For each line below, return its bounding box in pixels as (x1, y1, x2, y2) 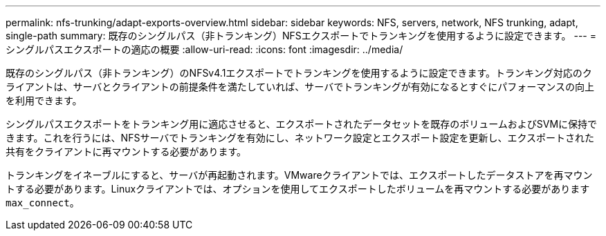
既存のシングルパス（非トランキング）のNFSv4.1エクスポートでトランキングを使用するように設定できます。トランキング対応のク (6, 67, 592, 79)
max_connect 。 (6, 197, 80, 208)
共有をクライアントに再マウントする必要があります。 (6, 146, 247, 157)
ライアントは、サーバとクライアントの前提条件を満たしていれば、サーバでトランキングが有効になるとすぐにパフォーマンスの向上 (6, 81, 595, 92)
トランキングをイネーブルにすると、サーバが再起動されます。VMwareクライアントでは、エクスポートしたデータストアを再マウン (6, 169, 593, 181)
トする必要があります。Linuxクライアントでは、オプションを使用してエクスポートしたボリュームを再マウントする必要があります (6, 183, 590, 195)
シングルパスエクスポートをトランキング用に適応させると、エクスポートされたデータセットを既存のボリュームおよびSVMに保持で (6, 118, 598, 130)
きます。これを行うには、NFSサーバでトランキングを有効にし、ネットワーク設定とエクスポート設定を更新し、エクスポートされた (6, 132, 594, 144)
